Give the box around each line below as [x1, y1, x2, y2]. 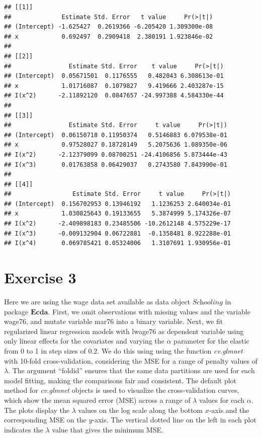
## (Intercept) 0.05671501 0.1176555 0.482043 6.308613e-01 [4, 72, 224, 80]
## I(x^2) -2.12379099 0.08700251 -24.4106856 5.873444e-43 [4, 151, 227, 158]
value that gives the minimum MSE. [52, 424, 163, 434]
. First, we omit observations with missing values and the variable [48, 306, 250, 316]
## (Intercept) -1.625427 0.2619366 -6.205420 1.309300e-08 [4, 23, 213, 31]
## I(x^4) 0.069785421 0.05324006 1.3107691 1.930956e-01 [4, 240, 231, 247]
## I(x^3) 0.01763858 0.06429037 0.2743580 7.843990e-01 [4, 161, 227, 168]
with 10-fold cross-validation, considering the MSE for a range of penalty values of [4, 355, 257, 366]
